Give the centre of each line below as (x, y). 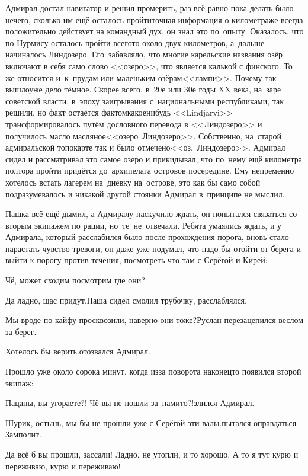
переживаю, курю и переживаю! (63, 466)
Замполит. (23, 434)
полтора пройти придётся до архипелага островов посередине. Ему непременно (150, 170)
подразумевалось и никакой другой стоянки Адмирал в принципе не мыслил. (145, 194)
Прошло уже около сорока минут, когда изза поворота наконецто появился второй (153, 371)
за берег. (21, 331)
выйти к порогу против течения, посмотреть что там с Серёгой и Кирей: (137, 260)
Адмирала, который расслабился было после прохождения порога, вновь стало (147, 237)
